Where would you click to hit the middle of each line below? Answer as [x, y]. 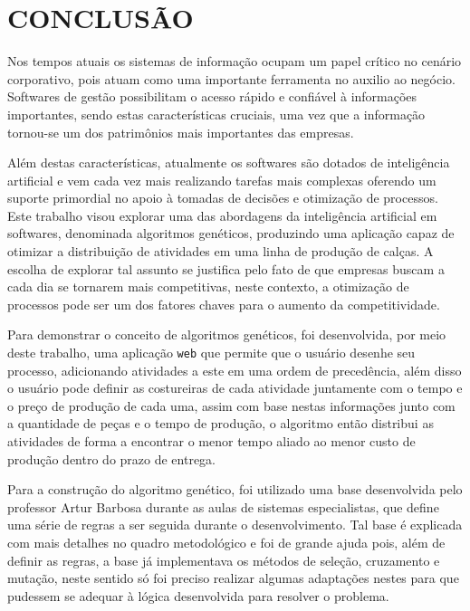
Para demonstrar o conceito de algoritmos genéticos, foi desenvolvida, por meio [227, 334]
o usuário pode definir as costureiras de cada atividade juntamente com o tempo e [235, 388]
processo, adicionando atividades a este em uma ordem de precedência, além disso [235, 370]
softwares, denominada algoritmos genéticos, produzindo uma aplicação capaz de [231, 233]
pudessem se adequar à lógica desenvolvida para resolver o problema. [198, 595]
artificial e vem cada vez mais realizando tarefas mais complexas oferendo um [222, 180]
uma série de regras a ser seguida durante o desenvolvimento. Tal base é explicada [235, 525]
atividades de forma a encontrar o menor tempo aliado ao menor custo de [211, 441]
